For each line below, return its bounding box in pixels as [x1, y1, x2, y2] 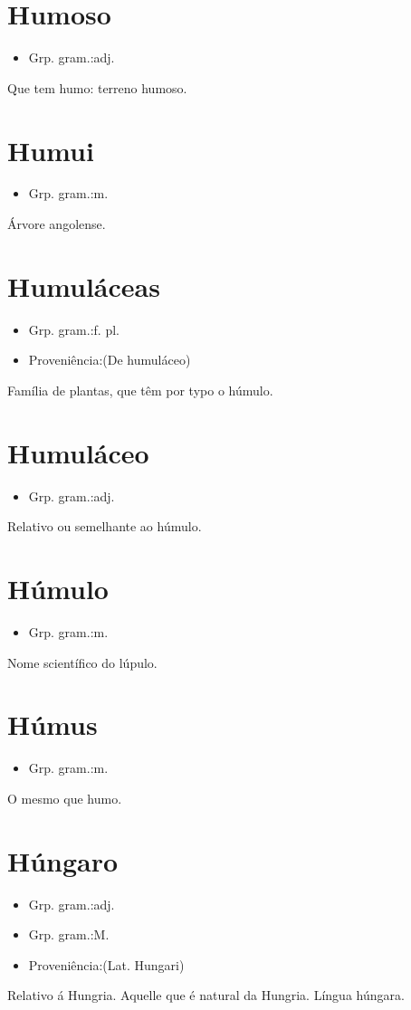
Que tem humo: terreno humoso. [7, 78, 187, 97]
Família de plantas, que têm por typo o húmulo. [7, 380, 273, 399]
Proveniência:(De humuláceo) [28, 350, 191, 369]
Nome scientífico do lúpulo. [7, 653, 158, 672]
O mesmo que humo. [7, 788, 122, 807]
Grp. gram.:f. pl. [28, 319, 119, 338]
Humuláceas [7, 267, 160, 304]
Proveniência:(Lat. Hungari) [28, 955, 185, 974]
